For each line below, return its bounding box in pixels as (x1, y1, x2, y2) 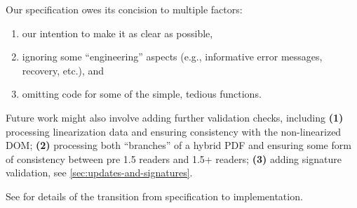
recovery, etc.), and (22, 63, 105, 77)
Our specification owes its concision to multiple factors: (6, 2, 243, 16)
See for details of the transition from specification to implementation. (6, 188, 303, 203)
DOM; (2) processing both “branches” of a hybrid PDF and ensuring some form (6, 138, 351, 152)
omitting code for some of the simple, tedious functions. (22, 86, 262, 101)
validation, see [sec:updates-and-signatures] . (6, 165, 193, 180)
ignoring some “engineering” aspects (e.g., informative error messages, (22, 49, 323, 64)
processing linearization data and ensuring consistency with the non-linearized (6, 124, 342, 138)
